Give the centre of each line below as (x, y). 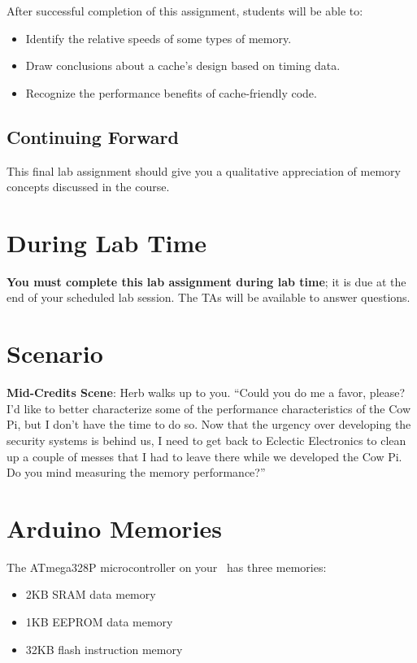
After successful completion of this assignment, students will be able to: (185, 11)
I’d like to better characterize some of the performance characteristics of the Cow (209, 408)
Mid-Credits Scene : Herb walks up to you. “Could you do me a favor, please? (206, 393)
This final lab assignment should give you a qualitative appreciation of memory (204, 170)
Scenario (55, 353)
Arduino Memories (114, 528)
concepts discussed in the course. (88, 187)
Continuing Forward (93, 136)
